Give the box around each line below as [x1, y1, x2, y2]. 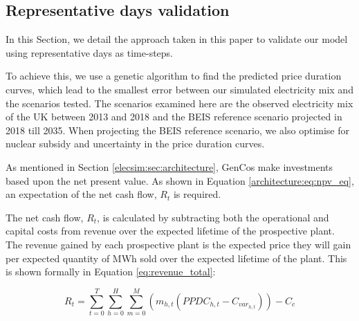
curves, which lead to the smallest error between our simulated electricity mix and [6, 82, 353, 96]
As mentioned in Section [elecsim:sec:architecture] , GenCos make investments [6, 159, 333, 174]
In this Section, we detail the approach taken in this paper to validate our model [6, 32, 348, 46]
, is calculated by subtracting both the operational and [97, 210, 329, 224]
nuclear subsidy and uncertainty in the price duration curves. [6, 136, 265, 151]
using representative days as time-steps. [6, 45, 174, 59]
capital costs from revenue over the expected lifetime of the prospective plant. [6, 223, 335, 238]
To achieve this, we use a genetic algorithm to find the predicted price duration [6, 68, 342, 83]
